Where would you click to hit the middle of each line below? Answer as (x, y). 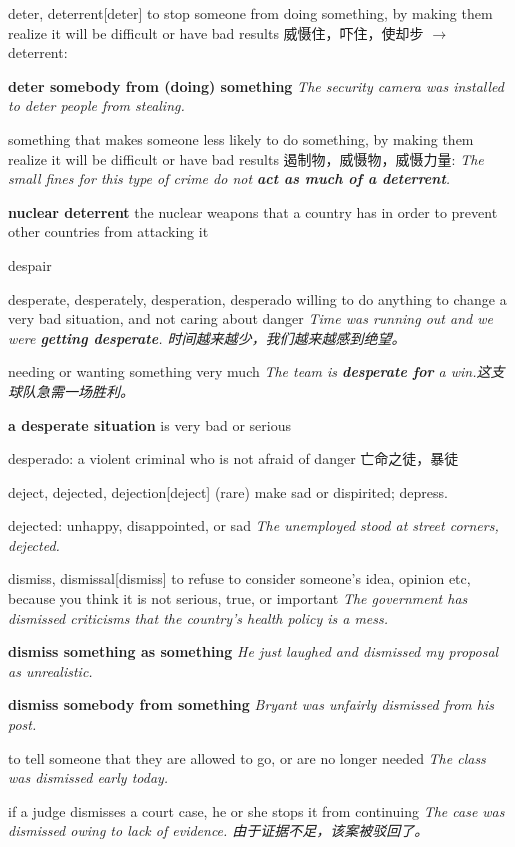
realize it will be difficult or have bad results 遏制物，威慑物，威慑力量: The (246, 158)
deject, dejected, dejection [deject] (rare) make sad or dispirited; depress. (228, 491)
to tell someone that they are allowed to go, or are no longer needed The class (247, 757)
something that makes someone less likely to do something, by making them (241, 138)
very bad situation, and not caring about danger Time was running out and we (250, 318)
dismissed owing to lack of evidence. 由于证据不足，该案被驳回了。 (218, 830)
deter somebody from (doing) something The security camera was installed (256, 85)
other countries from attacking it (108, 231)
